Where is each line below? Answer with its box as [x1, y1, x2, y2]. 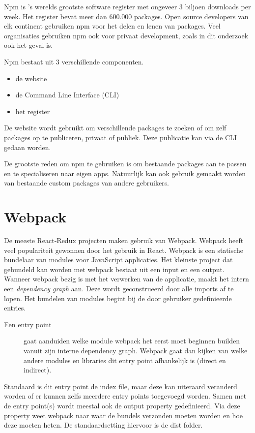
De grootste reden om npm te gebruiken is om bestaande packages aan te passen [4, 158, 247, 169]
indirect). [24, 365, 52, 375]
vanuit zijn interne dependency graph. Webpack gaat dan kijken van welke [24, 345, 248, 355]
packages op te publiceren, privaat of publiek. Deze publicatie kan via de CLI [4, 132, 237, 142]
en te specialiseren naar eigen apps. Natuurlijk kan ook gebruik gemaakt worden [4, 168, 246, 178]
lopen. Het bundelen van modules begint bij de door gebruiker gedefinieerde [4, 293, 232, 303]
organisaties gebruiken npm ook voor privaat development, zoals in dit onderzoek [4, 30, 249, 40]
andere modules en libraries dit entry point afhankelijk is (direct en [24, 355, 226, 365]
